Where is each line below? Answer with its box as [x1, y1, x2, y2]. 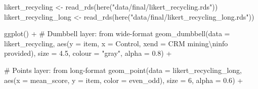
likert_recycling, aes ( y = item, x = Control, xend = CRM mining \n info [4, 38, 228, 48]
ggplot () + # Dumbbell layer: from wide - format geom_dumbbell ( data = [4, 28, 230, 39]
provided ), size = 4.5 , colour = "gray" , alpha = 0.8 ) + [4, 48, 172, 58]
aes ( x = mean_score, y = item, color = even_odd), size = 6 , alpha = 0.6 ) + [4, 74, 243, 85]
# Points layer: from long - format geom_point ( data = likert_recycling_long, [4, 64, 242, 75]
